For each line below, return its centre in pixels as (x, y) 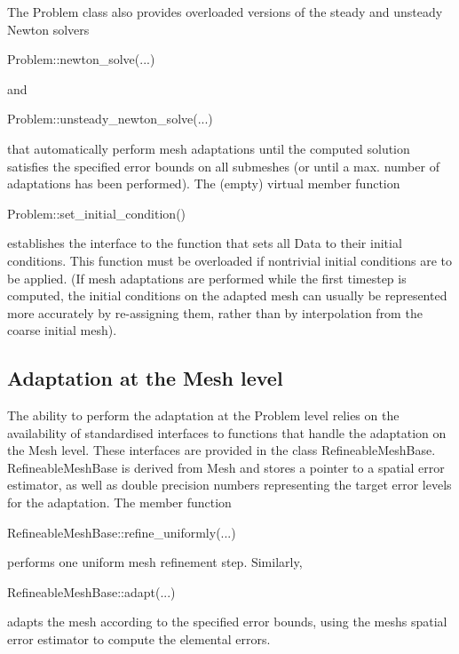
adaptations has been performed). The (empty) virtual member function (204, 183)
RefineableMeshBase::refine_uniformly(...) (122, 532)
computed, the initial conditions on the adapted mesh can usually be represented (227, 295)
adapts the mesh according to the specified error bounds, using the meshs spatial (227, 622)
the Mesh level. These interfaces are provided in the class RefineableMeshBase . (222, 450)
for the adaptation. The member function (119, 502)
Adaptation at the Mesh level (145, 378)
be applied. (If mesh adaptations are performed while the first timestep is (207, 278)
